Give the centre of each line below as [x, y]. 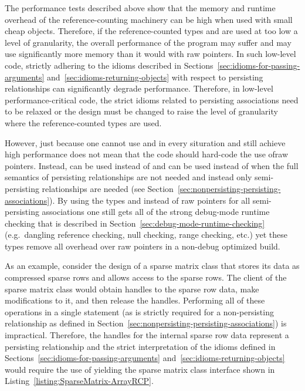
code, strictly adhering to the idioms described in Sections [109, 65]
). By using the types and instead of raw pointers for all [150, 200]
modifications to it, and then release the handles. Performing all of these [135, 300]
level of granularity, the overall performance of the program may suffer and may [148, 42]
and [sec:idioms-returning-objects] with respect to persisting [155, 77]
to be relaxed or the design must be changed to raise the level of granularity [141, 111]
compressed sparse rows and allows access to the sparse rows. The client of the [146, 277]
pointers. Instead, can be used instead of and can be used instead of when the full [152, 165]
